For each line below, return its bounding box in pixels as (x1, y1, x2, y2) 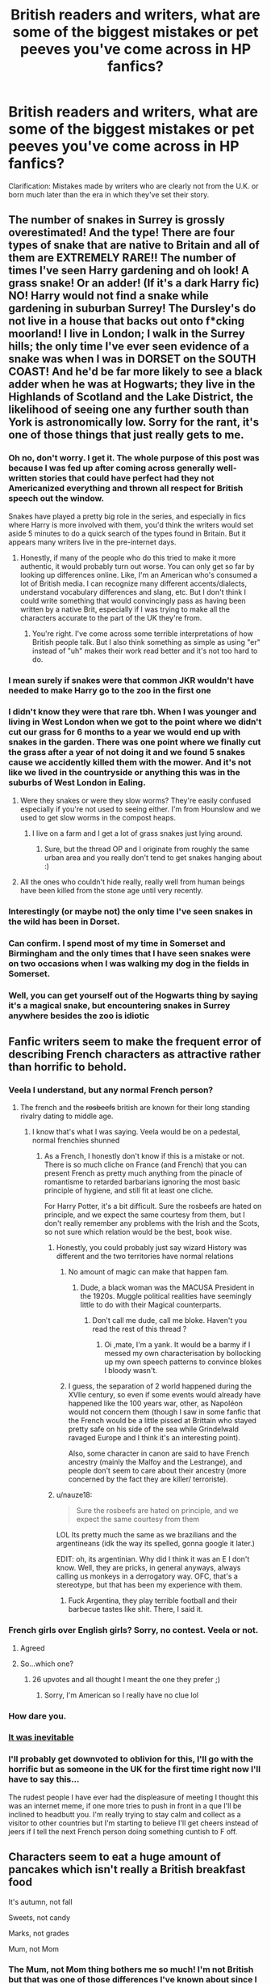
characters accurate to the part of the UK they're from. (19, 613, 202, 622)
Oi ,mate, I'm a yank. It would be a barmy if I (104, 1340, 251, 1350)
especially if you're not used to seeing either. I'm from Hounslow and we (19, 803, 261, 814)
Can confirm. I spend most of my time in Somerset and (8, 937, 226, 948)
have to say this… (8, 1774, 80, 1785)
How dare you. (8, 1710, 67, 1721)
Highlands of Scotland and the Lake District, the (8, 390, 254, 404)
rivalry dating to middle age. (19, 1111, 114, 1121)
